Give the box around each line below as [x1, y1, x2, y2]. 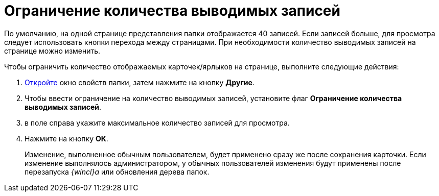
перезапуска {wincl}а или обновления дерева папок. [25, 167, 210, 176]
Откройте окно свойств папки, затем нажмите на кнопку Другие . [25, 78, 255, 87]
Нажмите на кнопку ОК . [25, 134, 108, 143]
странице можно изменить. [4, 46, 101, 55]
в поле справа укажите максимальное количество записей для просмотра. [25, 118, 290, 127]
